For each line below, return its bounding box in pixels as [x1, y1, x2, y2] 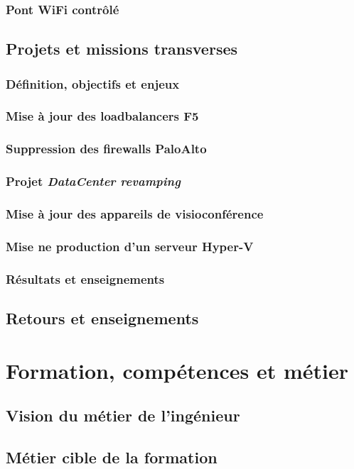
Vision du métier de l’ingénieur [6, 404, 240, 426]
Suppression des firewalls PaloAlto [6, 140, 207, 158]
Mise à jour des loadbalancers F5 [6, 107, 199, 125]
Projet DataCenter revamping [6, 172, 181, 190]
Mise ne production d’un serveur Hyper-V [6, 237, 254, 255]
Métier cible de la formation [6, 446, 218, 468]
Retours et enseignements [6, 307, 199, 329]
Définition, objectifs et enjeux [6, 75, 180, 92]
